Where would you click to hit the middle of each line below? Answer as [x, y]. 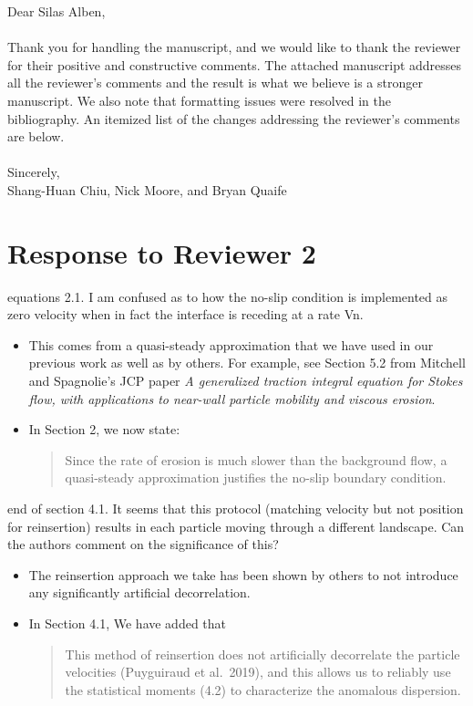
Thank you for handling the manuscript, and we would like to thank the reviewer [234, 47]
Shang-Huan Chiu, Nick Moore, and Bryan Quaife [147, 189]
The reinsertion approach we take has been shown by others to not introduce [243, 574]
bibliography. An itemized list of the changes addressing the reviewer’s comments [234, 118]
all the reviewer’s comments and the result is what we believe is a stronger [215, 83]
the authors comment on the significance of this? [143, 544]
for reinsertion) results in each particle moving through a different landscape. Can [236, 526]
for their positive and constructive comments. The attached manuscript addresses [235, 64]
